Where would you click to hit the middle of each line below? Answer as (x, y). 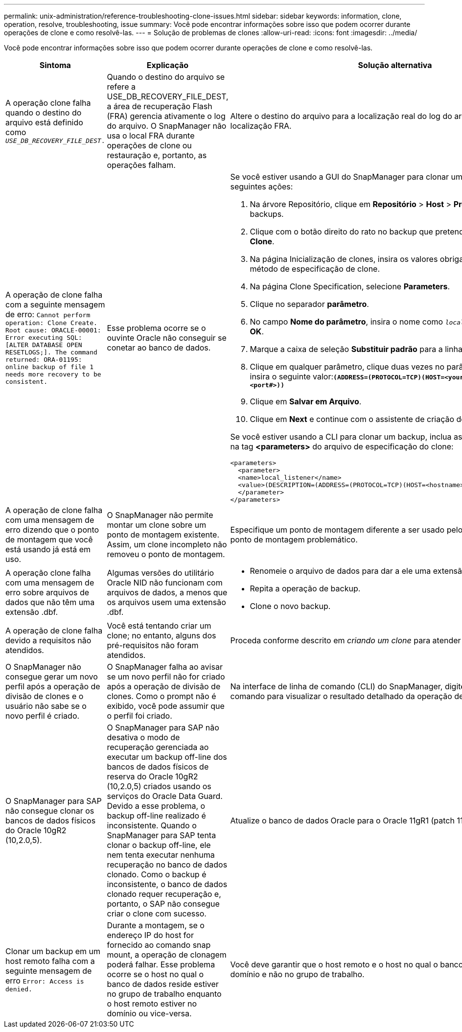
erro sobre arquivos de (47, 592)
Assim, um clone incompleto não (167, 544)
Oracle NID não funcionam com (165, 583)
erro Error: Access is (45, 980)
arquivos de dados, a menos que (167, 592)
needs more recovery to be (53, 374)
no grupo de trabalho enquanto (164, 994)
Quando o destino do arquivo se (166, 77)
